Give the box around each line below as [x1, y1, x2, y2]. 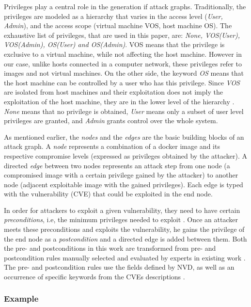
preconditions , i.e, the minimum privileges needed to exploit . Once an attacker [4, 214, 238, 225]
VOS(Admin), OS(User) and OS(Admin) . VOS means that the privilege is [4, 39, 225, 49]
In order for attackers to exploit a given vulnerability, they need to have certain [4, 205, 240, 215]
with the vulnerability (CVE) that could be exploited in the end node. [4, 189, 213, 199]
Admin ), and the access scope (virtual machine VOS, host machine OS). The [4, 20, 232, 31]
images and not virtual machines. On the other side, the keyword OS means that [4, 68, 244, 78]
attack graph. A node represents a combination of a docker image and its [4, 141, 220, 151]
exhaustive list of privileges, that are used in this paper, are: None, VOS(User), [4, 30, 240, 40]
